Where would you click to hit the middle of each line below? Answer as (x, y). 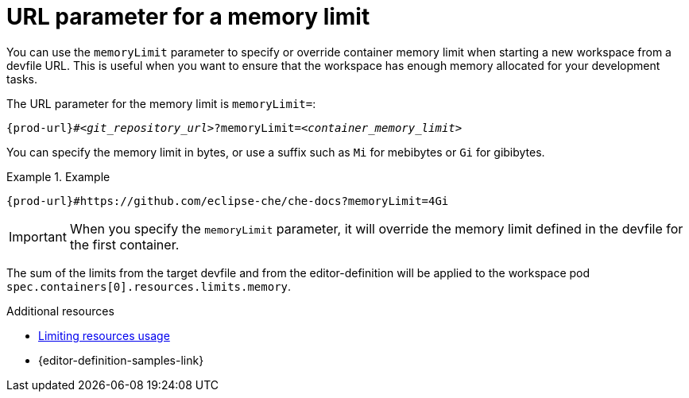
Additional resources (60, 311)
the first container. (124, 244)
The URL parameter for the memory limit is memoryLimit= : (161, 103)
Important (38, 236)
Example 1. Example (58, 176)
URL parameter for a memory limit (188, 17)
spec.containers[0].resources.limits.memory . (149, 286)
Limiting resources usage (104, 335)
